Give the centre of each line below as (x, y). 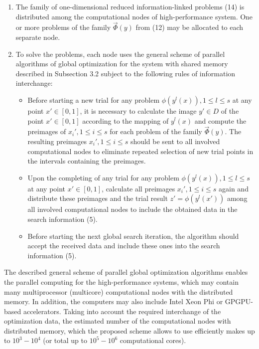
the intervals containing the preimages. (87, 161)
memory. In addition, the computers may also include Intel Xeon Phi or (114, 301)
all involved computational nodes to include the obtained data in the (132, 209)
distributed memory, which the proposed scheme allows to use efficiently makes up (129, 330)
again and (234, 188)
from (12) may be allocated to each (190, 27)
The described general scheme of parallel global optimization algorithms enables (126, 272)
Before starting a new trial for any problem (94, 99)
